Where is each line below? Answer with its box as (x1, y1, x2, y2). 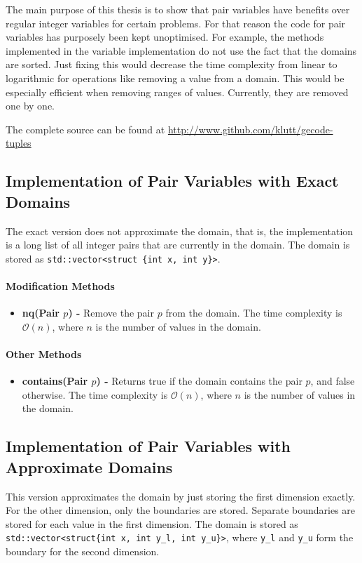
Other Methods (6, 346, 82, 361)
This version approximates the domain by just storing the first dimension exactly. (6, 489, 356, 503)
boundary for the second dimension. (6, 543, 160, 558)
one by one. (6, 98, 55, 113)
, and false (310, 373, 355, 388)
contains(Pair (22, 373, 88, 388)
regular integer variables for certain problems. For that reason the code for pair (6, 15, 346, 30)
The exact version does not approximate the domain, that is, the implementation (6, 223, 354, 238)
